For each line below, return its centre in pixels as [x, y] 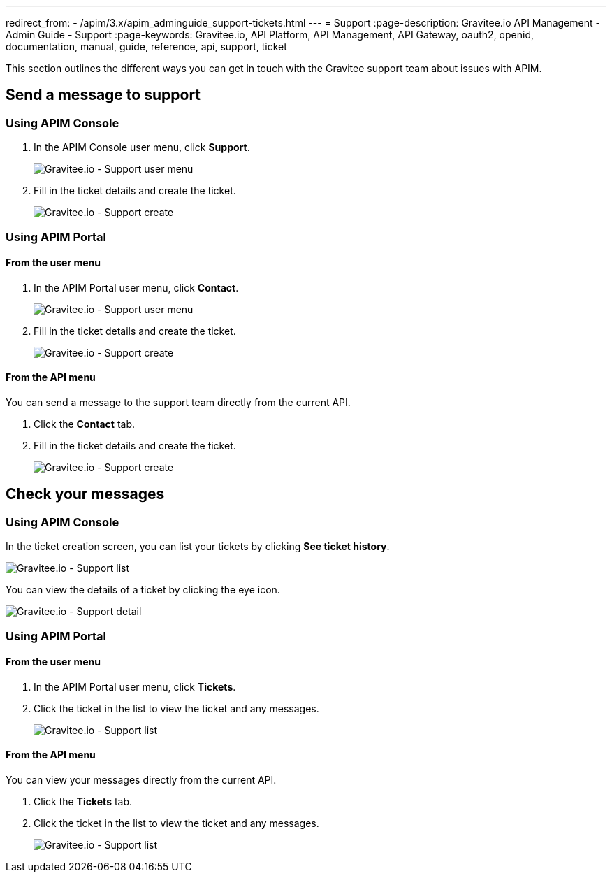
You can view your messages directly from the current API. [141, 780]
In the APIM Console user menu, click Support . [142, 147]
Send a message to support [103, 95]
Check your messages [85, 494]
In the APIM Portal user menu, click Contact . [136, 287]
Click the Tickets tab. [83, 802]
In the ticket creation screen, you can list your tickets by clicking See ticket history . [198, 547]
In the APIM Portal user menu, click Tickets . [135, 686]
